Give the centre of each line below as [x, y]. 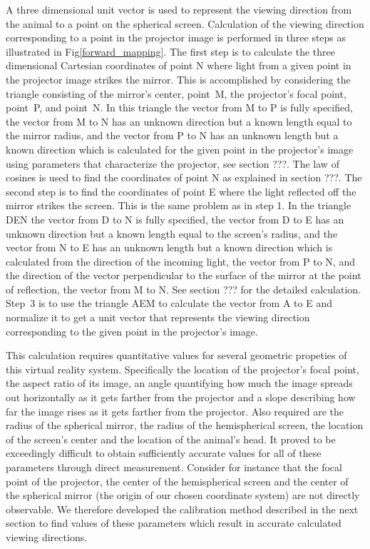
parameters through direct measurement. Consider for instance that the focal [174, 467]
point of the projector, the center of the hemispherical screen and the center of [177, 481]
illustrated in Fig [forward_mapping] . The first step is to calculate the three [170, 51]
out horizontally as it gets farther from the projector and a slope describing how [181, 397]
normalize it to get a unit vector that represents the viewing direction [158, 317]
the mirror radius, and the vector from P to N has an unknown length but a [172, 135]
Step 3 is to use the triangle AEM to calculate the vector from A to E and [169, 303]
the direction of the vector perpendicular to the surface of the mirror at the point [184, 275]
